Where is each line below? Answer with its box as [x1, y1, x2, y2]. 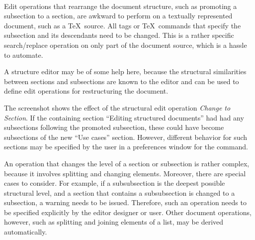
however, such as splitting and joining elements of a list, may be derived [4, 217, 224, 227]
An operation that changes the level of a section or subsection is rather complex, [4, 158, 250, 168]
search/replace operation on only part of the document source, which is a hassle [4, 39, 247, 50]
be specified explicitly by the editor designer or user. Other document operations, [4, 207, 252, 217]
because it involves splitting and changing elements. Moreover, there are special [4, 168, 246, 178]
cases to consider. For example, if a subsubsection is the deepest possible [4, 178, 225, 188]
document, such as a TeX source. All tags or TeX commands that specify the [4, 20, 241, 30]
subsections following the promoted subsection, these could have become [4, 122, 224, 132]
